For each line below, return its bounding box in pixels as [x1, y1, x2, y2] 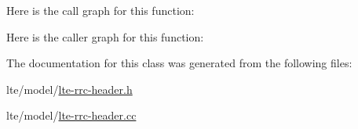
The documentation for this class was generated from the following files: [6, 55, 353, 71]
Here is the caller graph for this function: [6, 28, 204, 45]
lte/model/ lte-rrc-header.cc [6, 107, 137, 124]
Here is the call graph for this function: [6, 2, 195, 18]
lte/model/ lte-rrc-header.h [6, 81, 133, 97]
